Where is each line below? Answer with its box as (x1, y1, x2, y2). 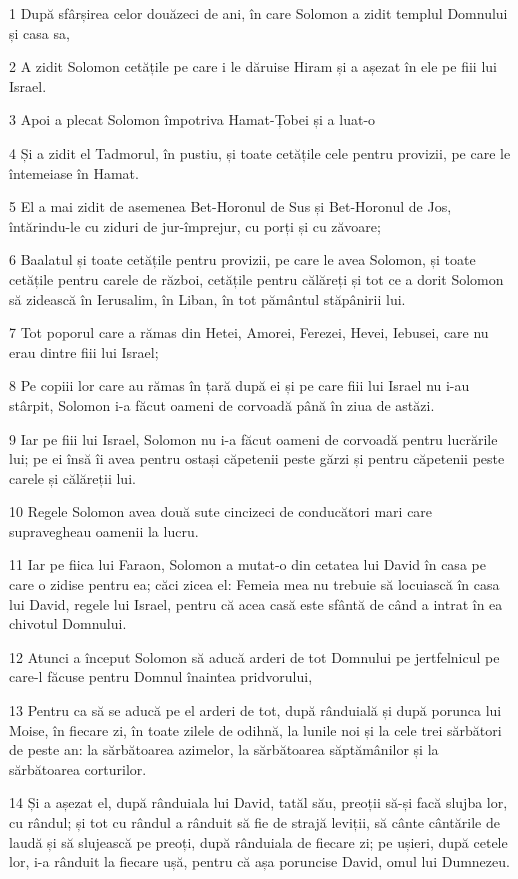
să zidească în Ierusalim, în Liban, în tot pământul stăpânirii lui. (9, 288, 406, 309)
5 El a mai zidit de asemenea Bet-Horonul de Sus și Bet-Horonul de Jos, (9, 196, 452, 217)
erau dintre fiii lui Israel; (9, 341, 159, 362)
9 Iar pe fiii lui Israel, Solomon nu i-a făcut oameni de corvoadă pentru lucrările (9, 428, 498, 449)
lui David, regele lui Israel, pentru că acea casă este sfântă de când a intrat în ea (9, 593, 503, 614)
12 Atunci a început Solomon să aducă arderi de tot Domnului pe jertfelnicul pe (9, 646, 500, 667)
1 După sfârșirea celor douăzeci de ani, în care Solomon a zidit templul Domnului (9, 3, 508, 23)
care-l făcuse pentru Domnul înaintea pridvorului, (9, 666, 313, 687)
